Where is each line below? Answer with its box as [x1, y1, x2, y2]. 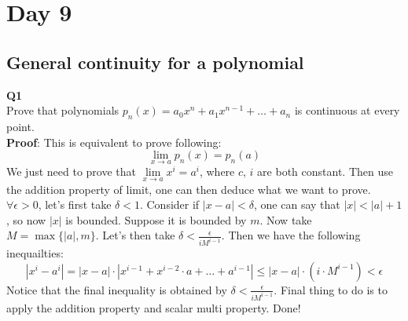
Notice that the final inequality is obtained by [6, 281, 227, 297]
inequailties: [6, 245, 64, 261]
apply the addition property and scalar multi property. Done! [6, 299, 301, 316]
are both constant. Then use [257, 163, 393, 180]
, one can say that [254, 196, 340, 213]
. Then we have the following [221, 227, 361, 243]
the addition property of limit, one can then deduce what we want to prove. [6, 181, 371, 197]
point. [6, 118, 35, 134]
